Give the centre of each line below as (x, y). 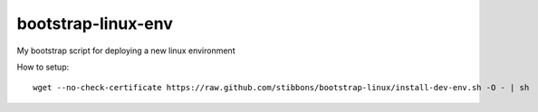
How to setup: (43, 67)
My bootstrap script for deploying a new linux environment (126, 51)
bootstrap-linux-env (95, 23)
